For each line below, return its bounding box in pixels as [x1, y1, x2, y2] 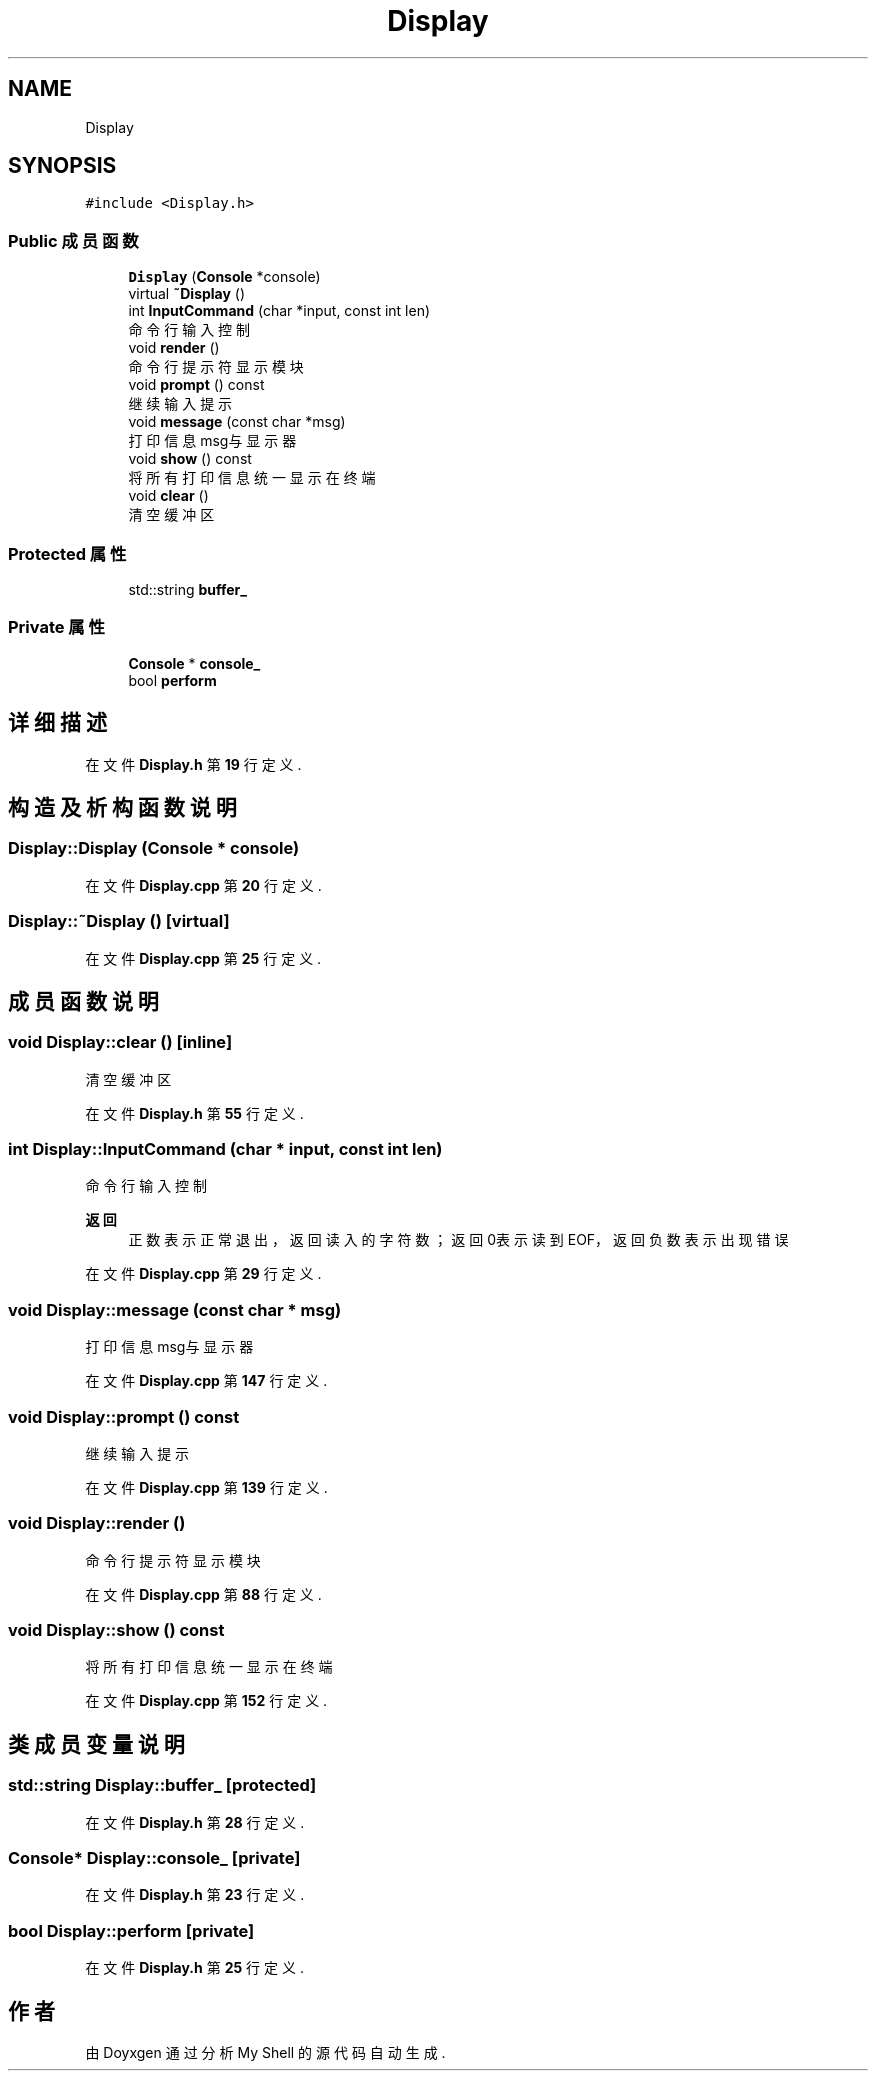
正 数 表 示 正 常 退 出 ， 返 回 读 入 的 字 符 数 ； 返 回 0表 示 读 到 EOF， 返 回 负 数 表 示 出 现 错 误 [128, 1231, 789, 1249]
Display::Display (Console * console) [8, 838, 300, 859]
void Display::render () [8, 1513, 186, 1534]
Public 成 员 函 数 [8, 230, 139, 251]
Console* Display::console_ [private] [8, 1848, 301, 1869]
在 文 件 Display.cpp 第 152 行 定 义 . [85, 1692, 328, 1710]
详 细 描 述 [8, 710, 107, 736]
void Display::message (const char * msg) [8, 1299, 342, 1320]
